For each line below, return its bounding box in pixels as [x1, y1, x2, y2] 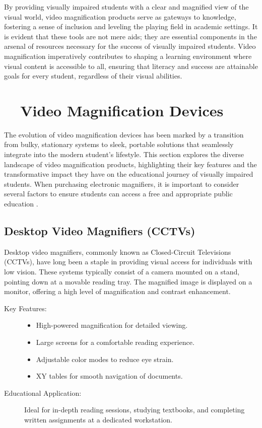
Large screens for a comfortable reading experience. [36, 336, 194, 347]
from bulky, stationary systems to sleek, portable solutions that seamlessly [4, 139, 234, 150]
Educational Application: [4, 387, 82, 398]
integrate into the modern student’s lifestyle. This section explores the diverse [4, 149, 244, 160]
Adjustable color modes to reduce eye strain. [36, 353, 174, 364]
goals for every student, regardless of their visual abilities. [4, 70, 182, 81]
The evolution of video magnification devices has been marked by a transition [4, 129, 244, 139]
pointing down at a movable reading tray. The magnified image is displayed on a [4, 276, 252, 287]
